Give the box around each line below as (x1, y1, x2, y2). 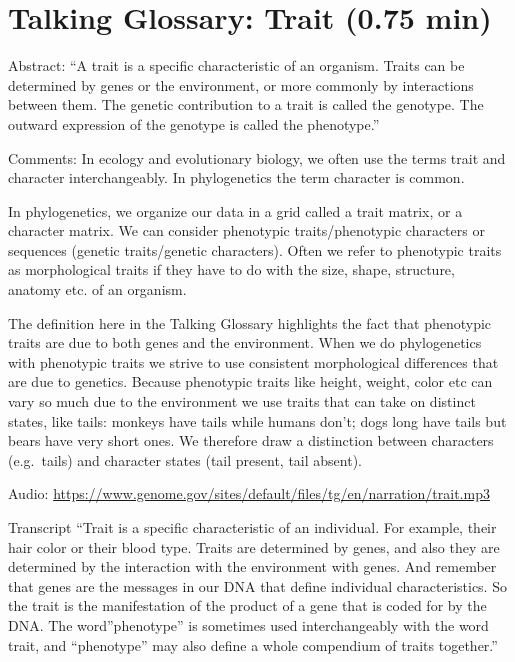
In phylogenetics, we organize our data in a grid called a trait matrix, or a (8, 200, 463, 221)
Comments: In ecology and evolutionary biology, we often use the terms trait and (8, 147, 506, 168)
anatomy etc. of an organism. (8, 279, 187, 300)
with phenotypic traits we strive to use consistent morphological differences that (8, 351, 499, 372)
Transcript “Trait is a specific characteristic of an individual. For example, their (8, 517, 497, 537)
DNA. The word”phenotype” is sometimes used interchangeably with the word (8, 614, 489, 635)
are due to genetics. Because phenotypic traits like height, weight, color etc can (8, 371, 493, 392)
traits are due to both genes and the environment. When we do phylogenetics (8, 332, 482, 353)
